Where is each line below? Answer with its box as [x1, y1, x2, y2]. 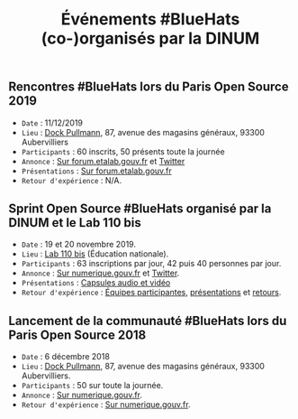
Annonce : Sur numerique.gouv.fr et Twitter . [21, 267, 180, 279]
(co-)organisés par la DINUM [41, 28, 260, 49]
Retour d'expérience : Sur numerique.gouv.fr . [21, 399, 191, 410]
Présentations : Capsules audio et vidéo [21, 277, 171, 288]
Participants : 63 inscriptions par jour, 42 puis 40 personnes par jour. [21, 258, 282, 269]
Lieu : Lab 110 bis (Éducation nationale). [21, 248, 169, 259]
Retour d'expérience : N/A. [21, 174, 122, 185]
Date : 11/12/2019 [21, 117, 83, 128]
